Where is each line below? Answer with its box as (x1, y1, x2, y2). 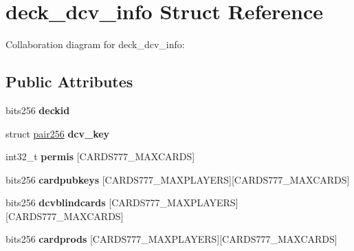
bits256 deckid (5, 102, 70, 117)
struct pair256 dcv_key (5, 126, 110, 140)
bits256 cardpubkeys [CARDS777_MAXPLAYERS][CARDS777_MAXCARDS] (5, 172, 350, 186)
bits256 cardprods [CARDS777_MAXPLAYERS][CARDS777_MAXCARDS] (5, 232, 338, 246)
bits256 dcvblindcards (5, 195, 106, 210)
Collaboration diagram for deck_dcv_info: (5, 37, 185, 52)
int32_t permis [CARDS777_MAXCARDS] (5, 149, 195, 164)
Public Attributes (5, 71, 133, 92)
